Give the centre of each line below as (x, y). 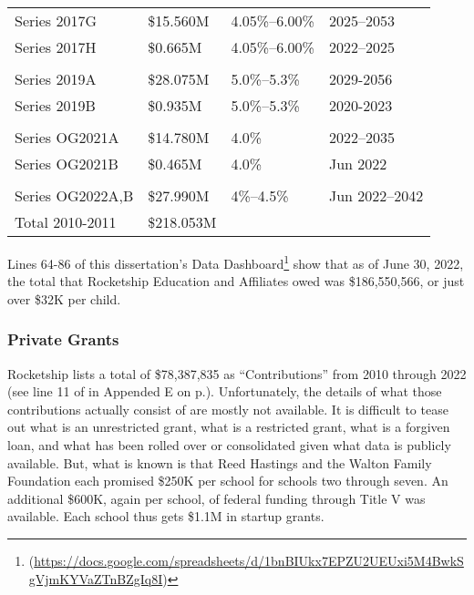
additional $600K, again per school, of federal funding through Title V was (216, 498)
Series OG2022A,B (74, 195)
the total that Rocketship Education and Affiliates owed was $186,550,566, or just (236, 281)
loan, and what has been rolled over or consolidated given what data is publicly (229, 445)
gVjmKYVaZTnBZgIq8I (96, 578)
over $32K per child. (64, 298)
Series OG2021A (67, 137)
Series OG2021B (67, 164)
